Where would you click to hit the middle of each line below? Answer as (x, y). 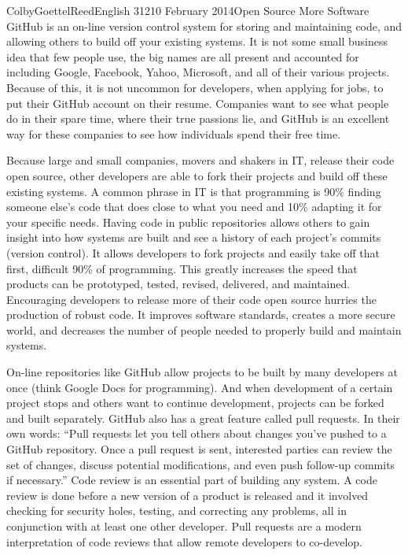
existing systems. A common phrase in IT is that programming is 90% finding (194, 191)
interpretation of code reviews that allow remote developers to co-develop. (184, 541)
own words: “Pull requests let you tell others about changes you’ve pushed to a (197, 433)
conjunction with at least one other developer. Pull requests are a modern (184, 526)
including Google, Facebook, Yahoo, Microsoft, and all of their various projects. (198, 72)
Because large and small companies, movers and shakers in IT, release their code (200, 160)
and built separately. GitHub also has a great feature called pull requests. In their (203, 418)
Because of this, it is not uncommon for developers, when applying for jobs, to (195, 87)
